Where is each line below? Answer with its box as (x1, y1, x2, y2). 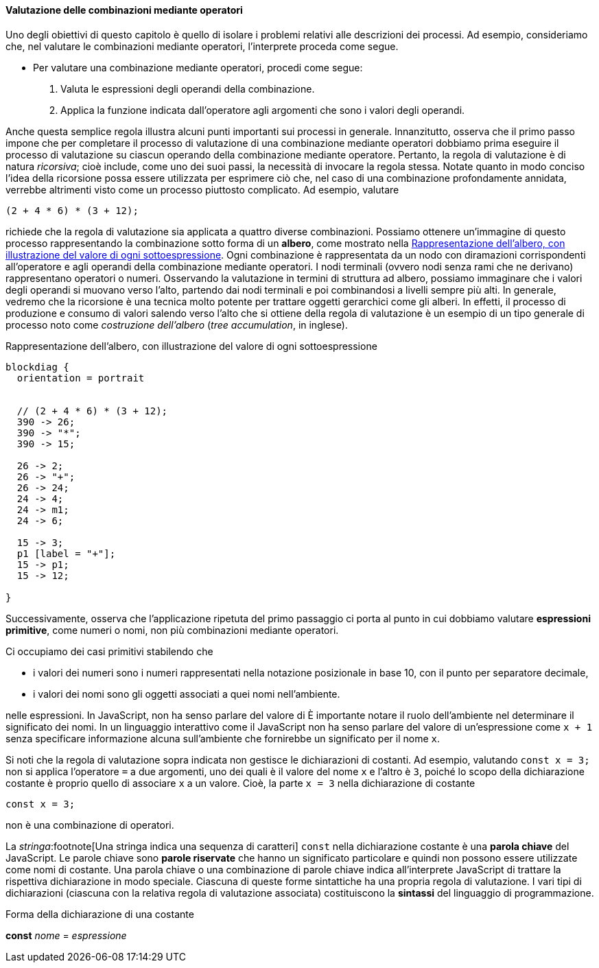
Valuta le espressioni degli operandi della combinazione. (60, 82, 315, 95)
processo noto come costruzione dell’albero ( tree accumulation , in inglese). (5, 318, 348, 331)
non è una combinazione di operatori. (5, 818, 174, 831)
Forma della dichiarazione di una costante (5, 908, 194, 920)
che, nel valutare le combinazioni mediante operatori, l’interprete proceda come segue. (5, 40, 399, 52)
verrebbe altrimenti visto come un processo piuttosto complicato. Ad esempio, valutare (5, 183, 399, 196)
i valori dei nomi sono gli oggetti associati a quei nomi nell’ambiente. (33, 687, 340, 700)
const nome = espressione (5, 929, 127, 941)
